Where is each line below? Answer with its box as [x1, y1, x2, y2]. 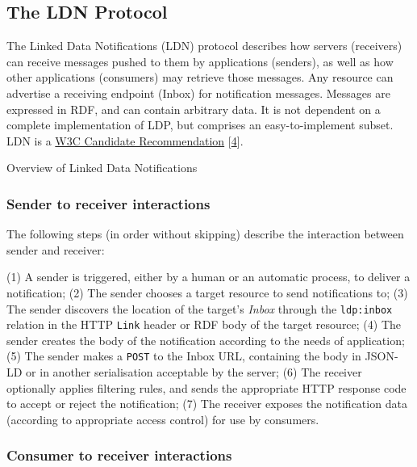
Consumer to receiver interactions [6, 445, 232, 465]
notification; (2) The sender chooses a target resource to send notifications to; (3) [6, 284, 408, 301]
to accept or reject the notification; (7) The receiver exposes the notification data [6, 395, 407, 412]
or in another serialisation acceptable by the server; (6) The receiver [26, 364, 362, 381]
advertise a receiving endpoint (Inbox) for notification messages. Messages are [6, 84, 390, 101]
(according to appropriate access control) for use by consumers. [6, 410, 319, 427]
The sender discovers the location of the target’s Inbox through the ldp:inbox [6, 300, 393, 317]
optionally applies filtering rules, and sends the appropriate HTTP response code [6, 379, 407, 396]
